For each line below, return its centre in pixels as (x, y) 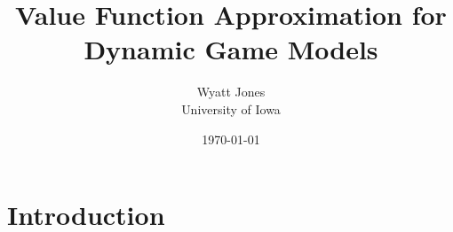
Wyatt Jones (231, 92)
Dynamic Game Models (231, 49)
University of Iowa (231, 108)
